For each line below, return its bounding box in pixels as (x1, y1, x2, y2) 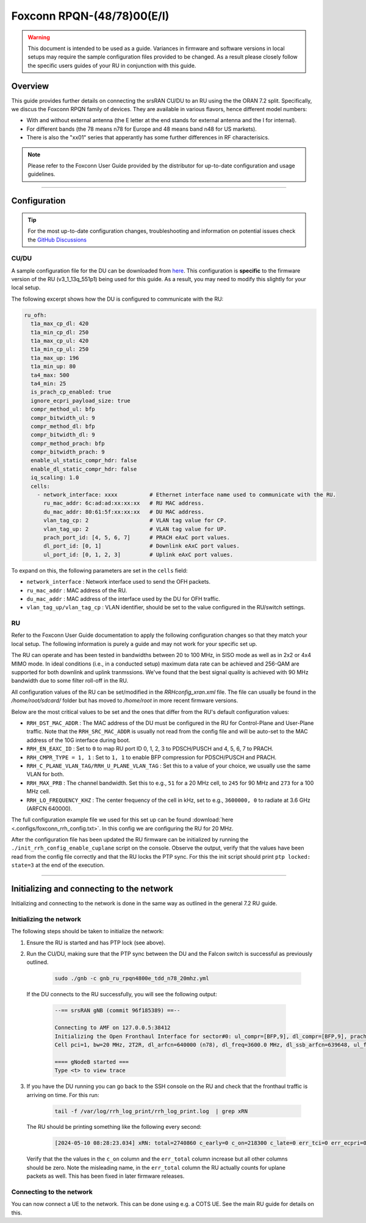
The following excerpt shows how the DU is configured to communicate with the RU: (11, 295, 224, 303)
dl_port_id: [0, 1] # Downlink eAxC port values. (43, 543, 240, 549)
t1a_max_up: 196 (30, 354, 79, 361)
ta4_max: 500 (30, 372, 70, 378)
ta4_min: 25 (30, 380, 66, 387)
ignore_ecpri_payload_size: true (30, 397, 131, 404)
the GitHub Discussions (27, 236, 87, 243)
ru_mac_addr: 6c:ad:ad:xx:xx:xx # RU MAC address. (43, 500, 204, 507)
